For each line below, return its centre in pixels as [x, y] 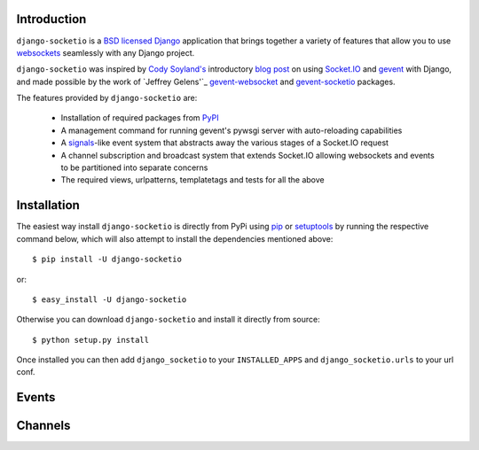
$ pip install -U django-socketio [107, 260]
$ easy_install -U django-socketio [110, 299]
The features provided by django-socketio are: [107, 98]
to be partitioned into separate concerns [134, 167]
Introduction [51, 19]
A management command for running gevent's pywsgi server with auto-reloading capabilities [232, 130]
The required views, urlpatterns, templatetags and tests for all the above [192, 180]
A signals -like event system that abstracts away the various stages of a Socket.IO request [225, 143]
